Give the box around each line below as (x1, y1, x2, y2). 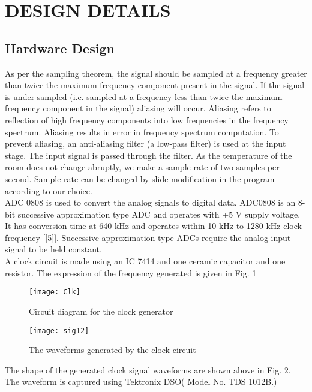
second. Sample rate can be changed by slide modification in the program (5, 172, 275, 185)
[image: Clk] (29, 288, 80, 297)
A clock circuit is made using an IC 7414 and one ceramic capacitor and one (5, 255, 286, 267)
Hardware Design (5, 38, 115, 57)
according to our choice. (5, 184, 92, 197)
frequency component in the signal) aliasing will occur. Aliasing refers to (5, 102, 271, 114)
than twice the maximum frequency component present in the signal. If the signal (5, 79, 305, 91)
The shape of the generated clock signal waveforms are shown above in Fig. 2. (5, 363, 291, 376)
